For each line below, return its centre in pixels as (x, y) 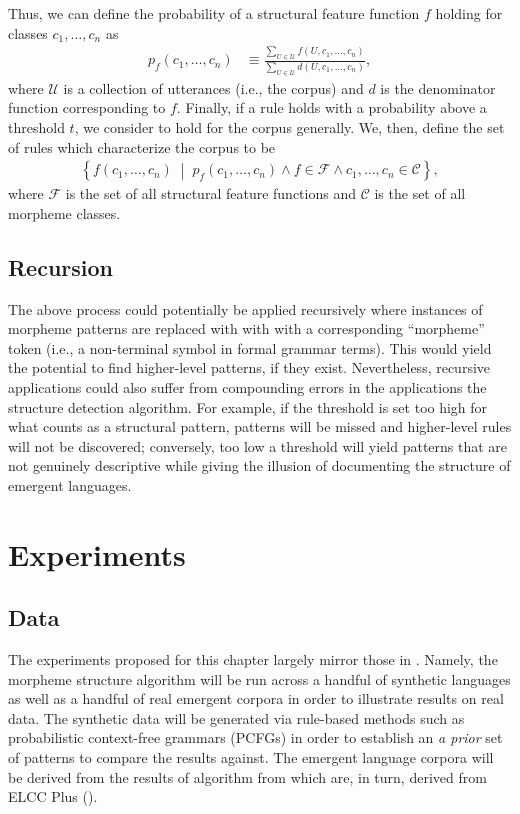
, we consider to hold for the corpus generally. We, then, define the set (289, 126)
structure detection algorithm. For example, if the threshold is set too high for (248, 406)
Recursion (61, 266)
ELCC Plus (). (53, 796)
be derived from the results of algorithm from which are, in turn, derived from (247, 776)
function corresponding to (87, 107)
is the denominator (438, 87)
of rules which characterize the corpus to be (142, 146)
